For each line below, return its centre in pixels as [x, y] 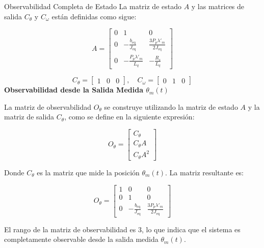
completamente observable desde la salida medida [81, 239]
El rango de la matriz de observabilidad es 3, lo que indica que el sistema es [122, 229]
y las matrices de [218, 6]
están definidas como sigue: [94, 16]
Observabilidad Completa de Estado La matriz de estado [93, 6]
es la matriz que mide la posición [88, 172]
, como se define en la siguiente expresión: [129, 117]
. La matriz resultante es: [205, 172]
